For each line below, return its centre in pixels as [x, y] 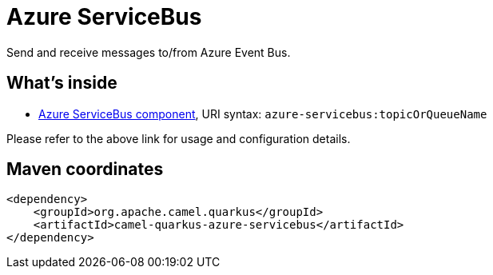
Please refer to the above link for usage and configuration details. [179, 138]
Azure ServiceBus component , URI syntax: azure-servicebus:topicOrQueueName [263, 114]
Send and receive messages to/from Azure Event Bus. [149, 52]
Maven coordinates [85, 169]
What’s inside [62, 83]
